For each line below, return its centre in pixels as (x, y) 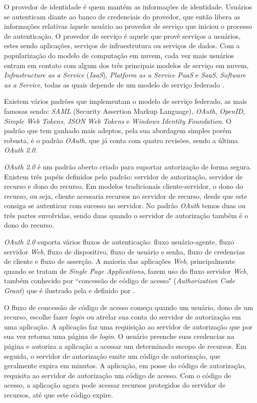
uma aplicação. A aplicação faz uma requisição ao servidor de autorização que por (128, 326)
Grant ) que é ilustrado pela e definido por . (70, 290)
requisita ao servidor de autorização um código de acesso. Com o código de (118, 375)
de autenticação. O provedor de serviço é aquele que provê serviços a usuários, (122, 36)
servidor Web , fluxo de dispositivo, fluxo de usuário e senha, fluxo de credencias (125, 251)
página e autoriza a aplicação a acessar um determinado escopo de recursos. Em (125, 346)
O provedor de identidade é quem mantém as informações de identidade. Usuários (128, 6)
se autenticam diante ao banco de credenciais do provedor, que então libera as (122, 16)
